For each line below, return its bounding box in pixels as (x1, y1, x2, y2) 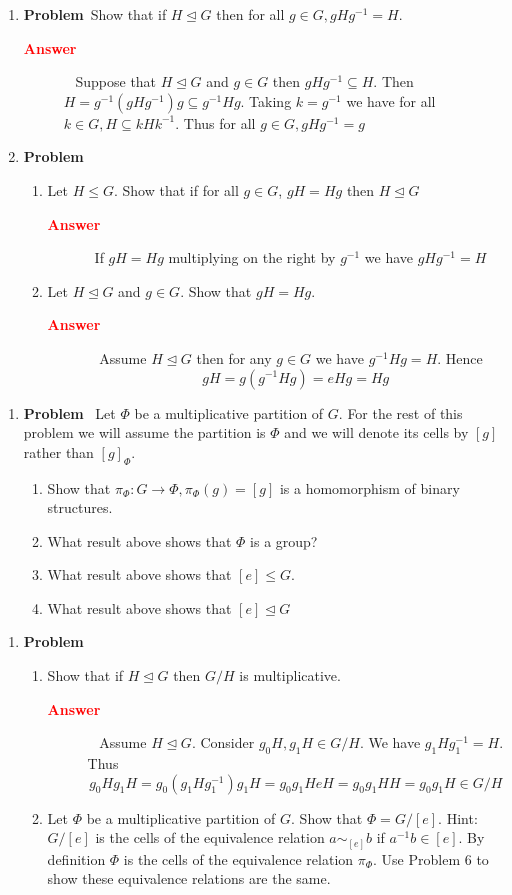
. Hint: (438, 807, 478, 828)
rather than (23, 441, 94, 462)
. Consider (191, 732, 255, 753)
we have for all (346, 90, 436, 111)
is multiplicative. (239, 665, 341, 686)
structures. (47, 497, 113, 518)
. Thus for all (175, 112, 256, 133)
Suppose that (75, 71, 157, 92)
